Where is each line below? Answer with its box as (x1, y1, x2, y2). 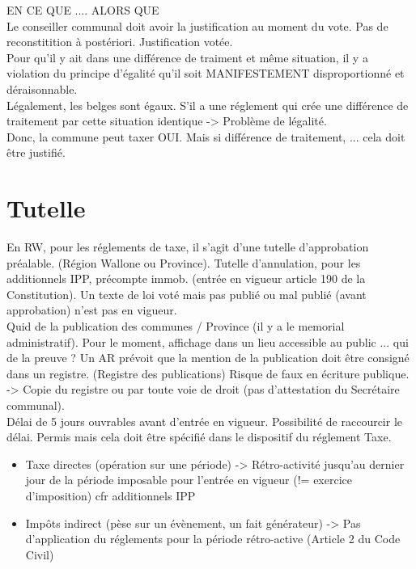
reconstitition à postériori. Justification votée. (6, 33, 233, 50)
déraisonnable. (6, 80, 78, 97)
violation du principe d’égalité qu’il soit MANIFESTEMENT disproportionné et (6, 65, 405, 82)
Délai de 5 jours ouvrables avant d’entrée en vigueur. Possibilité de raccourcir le (6, 412, 403, 429)
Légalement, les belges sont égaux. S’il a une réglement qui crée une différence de (6, 96, 409, 113)
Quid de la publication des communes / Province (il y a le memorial (6, 318, 345, 335)
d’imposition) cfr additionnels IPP (25, 487, 196, 504)
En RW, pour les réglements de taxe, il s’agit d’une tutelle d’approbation (6, 238, 369, 255)
